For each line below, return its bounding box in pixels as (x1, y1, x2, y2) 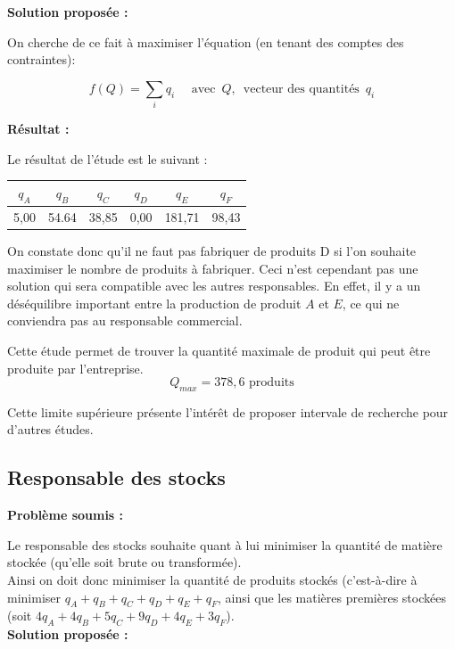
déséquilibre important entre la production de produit (7, 293, 302, 312)
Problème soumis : (7, 505, 124, 524)
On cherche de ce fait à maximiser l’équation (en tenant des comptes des (7, 32, 404, 51)
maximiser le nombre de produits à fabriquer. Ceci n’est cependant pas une (7, 259, 418, 277)
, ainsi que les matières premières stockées (217, 587, 446, 606)
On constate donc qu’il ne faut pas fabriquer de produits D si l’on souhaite (7, 241, 417, 259)
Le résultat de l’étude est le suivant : (7, 149, 208, 168)
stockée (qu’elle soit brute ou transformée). (7, 553, 242, 571)
